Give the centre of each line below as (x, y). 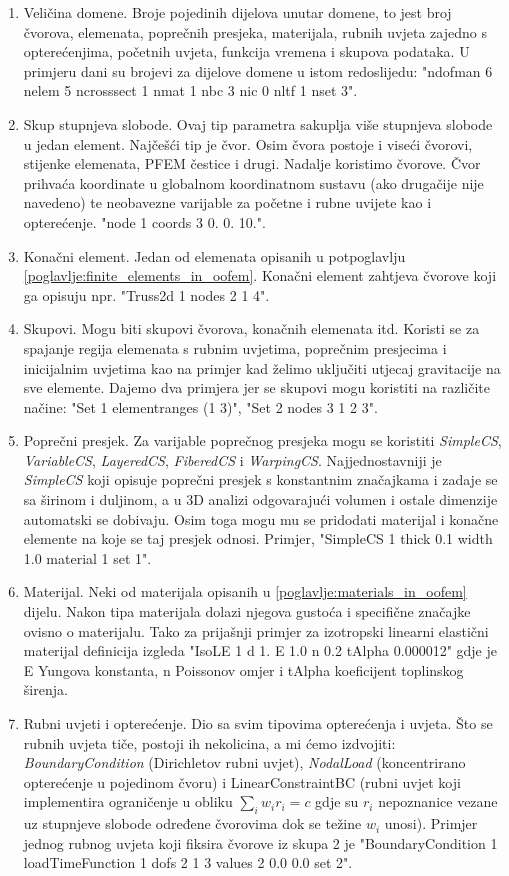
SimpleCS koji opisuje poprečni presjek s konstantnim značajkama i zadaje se (260, 479)
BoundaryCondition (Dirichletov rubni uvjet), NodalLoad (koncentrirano (244, 762)
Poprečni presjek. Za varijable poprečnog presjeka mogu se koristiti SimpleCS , (262, 440)
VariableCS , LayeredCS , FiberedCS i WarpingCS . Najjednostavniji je (232, 459)
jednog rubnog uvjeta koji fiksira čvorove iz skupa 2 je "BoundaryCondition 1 (260, 842)
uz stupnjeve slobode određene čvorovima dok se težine (192, 823)
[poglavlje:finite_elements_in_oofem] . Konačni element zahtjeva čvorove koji (260, 275)
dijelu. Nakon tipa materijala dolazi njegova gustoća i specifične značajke (247, 611)
